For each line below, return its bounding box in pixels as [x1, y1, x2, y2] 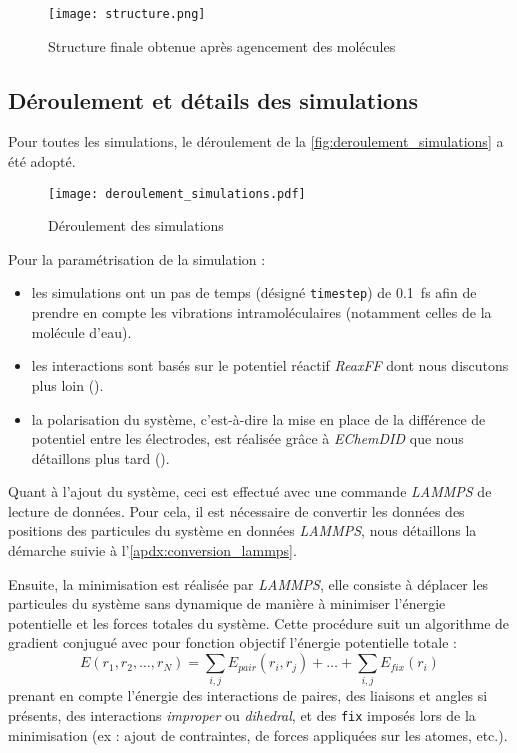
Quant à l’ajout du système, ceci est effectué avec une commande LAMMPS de [8, 481, 492, 502]
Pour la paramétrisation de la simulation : [8, 248, 266, 269]
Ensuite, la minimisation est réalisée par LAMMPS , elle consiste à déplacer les [8, 573, 489, 594]
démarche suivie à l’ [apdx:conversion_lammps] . [8, 540, 297, 561]
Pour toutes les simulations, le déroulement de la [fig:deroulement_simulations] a [8, 131, 504, 152]
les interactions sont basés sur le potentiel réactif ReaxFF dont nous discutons [31, 355, 509, 376]
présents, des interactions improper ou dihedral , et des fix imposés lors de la [8, 704, 476, 725]
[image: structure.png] [48, 7, 206, 21]
